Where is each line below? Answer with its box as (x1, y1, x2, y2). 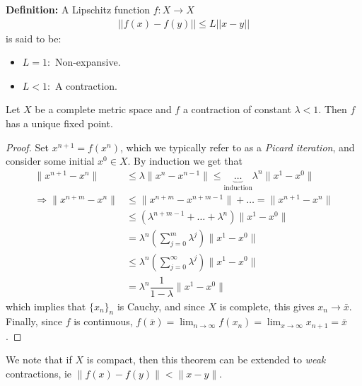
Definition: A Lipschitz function (6, 2, 151, 16)
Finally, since (6, 314, 63, 329)
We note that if (6, 352, 72, 367)
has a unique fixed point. (6, 116, 113, 130)
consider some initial (6, 153, 95, 168)
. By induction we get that (127, 153, 243, 168)
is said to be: (6, 30, 62, 45)
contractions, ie (6, 366, 72, 381)
